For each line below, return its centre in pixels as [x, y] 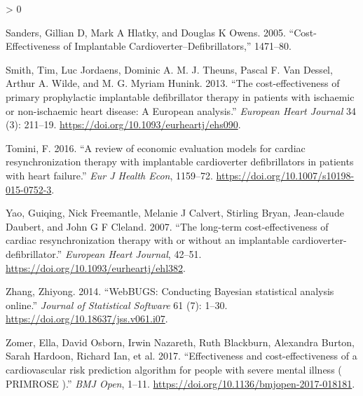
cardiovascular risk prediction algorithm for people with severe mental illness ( [174, 370]
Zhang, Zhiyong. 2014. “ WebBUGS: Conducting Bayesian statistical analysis [170, 291]
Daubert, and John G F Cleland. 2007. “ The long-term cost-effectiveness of [167, 226]
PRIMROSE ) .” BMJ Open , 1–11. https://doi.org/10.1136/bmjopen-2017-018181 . [180, 383]
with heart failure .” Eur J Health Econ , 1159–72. [109, 175]
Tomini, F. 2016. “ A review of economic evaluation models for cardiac [156, 148]
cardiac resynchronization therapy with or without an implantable [148, 240]
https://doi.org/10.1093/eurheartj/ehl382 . [96, 267]
